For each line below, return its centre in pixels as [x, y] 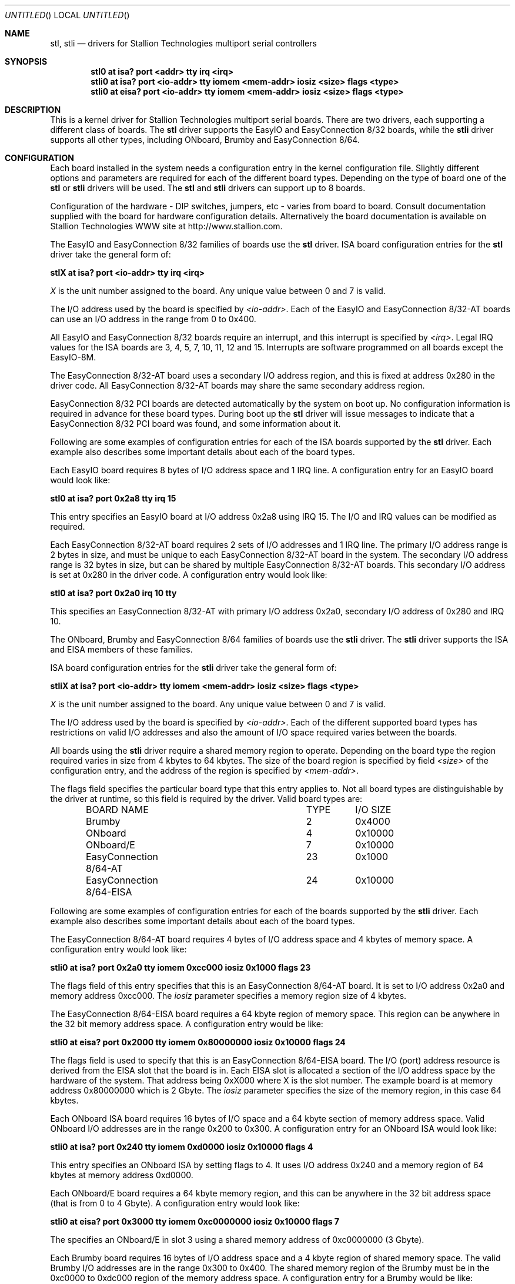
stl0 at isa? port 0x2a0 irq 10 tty [113, 593]
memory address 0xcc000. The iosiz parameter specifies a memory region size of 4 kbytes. [228, 996]
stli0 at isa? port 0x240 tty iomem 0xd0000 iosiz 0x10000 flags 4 [182, 1147]
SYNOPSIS [26, 61]
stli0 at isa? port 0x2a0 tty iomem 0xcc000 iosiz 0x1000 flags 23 [180, 967]
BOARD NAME [117, 810]
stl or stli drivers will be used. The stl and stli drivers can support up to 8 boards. [208, 188]
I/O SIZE [373, 810]
